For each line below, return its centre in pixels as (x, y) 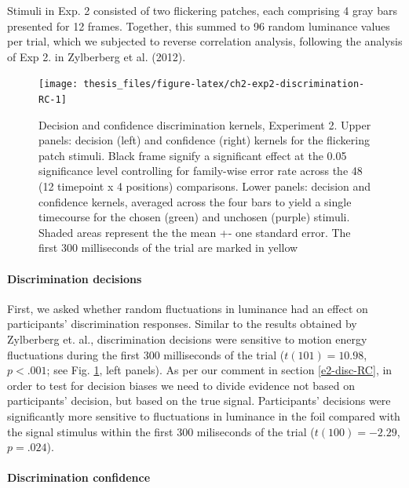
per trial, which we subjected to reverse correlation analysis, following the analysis (205, 41)
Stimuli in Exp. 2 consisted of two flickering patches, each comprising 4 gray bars (202, 10)
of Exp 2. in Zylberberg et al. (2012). (97, 56)
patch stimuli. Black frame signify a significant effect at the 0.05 (193, 155)
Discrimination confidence (79, 477)
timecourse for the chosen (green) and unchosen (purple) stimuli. (194, 217)
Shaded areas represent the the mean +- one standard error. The (195, 232)
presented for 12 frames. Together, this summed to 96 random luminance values (199, 25)
